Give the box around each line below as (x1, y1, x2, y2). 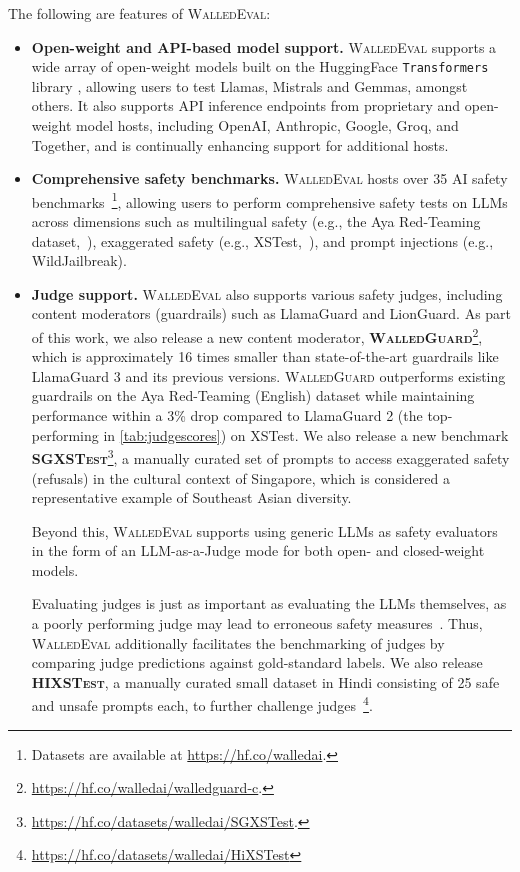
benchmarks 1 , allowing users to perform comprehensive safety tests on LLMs (31, 188, 508, 212)
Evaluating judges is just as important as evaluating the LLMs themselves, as (31, 593, 507, 614)
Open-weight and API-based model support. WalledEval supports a (31, 36, 497, 57)
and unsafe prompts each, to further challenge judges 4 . (31, 692, 373, 716)
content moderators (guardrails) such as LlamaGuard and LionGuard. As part (31, 303, 512, 324)
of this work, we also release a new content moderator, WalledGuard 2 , (31, 324, 483, 347)
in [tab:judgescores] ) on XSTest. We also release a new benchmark (103, 424, 509, 445)
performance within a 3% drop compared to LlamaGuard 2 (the (31, 405, 423, 426)
